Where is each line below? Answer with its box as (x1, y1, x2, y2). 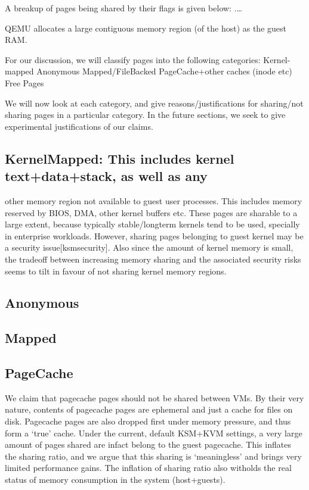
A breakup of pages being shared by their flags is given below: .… (5, 2, 242, 14)
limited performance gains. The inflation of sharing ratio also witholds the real (5, 461, 292, 474)
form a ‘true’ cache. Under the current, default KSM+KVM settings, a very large (5, 426, 302, 439)
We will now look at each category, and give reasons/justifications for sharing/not (5, 96, 304, 109)
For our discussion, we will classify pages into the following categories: (5, 53, 261, 65)
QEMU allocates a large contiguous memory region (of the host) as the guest (5, 21, 286, 34)
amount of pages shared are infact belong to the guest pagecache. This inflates (5, 438, 291, 451)
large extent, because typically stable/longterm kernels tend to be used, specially (5, 218, 300, 230)
